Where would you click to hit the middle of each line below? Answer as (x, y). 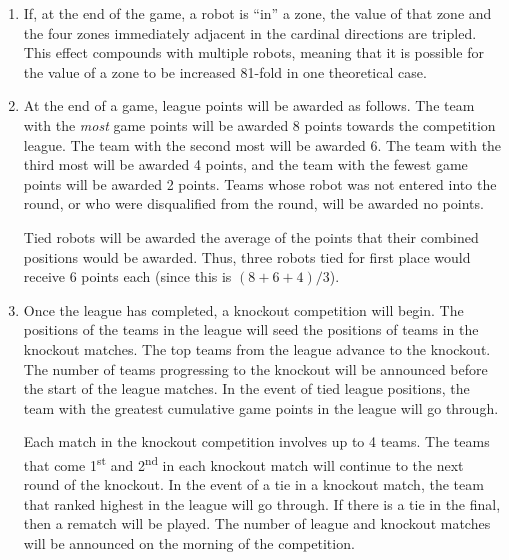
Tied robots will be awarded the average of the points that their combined (251, 236)
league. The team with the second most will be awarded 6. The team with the (262, 144)
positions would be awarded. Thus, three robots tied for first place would (247, 256)
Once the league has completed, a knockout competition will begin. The (243, 309)
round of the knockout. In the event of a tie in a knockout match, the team (253, 484)
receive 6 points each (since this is (127, 276)
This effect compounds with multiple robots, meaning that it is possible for (254, 52)
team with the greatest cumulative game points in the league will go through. (261, 407)
